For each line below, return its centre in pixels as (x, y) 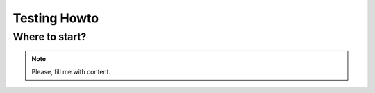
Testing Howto (56, 18)
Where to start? (50, 37)
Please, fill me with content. (71, 71)
